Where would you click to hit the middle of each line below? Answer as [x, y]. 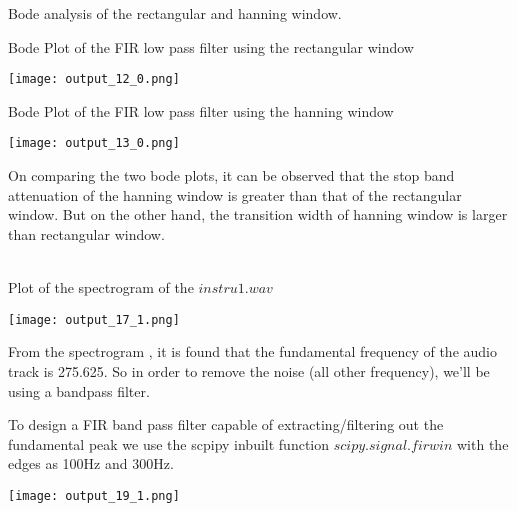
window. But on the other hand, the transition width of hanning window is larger [258, 214]
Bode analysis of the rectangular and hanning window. [175, 13]
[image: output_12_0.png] [94, 79]
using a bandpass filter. [79, 390]
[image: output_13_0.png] [94, 143]
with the [483, 443]
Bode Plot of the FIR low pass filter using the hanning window [201, 110]
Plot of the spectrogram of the [101, 287]
